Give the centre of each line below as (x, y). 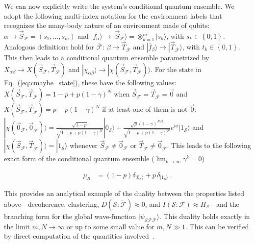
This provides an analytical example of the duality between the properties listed (124, 193)
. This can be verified (217, 226)
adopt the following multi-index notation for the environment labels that (113, 15)
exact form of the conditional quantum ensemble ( (79, 159)
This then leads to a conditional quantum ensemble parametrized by (107, 58)
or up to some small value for (110, 226)
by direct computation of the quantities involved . (79, 236)
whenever (84, 145)
